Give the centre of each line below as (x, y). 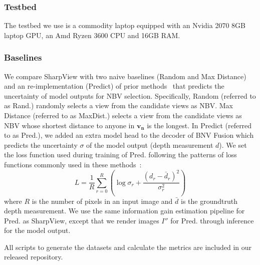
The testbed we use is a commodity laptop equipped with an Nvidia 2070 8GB (125, 25)
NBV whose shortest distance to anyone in (69, 125)
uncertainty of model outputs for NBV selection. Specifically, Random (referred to (130, 95)
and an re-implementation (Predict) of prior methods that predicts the (114, 86)
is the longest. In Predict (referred (199, 125)
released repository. (34, 257)
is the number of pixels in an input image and (102, 201)
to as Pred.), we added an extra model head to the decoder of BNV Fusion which (129, 135)
